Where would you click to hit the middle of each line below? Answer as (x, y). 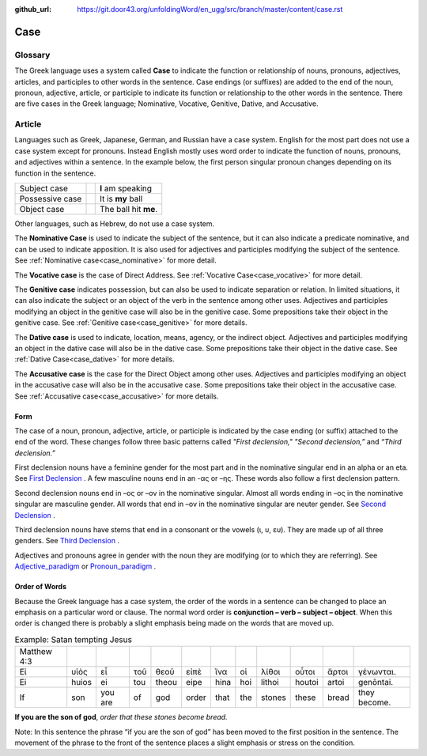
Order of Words (41, 587)
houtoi (307, 682)
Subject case (44, 188)
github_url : (33, 9)
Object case (42, 210)
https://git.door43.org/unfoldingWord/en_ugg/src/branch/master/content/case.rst (210, 9)
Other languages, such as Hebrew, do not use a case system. (115, 224)
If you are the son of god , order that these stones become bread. (121, 717)
